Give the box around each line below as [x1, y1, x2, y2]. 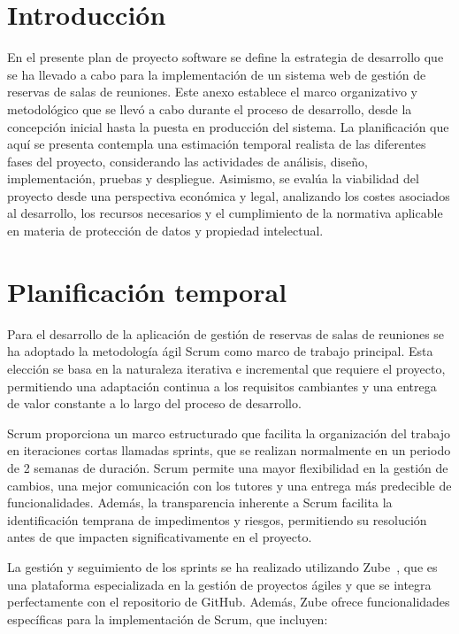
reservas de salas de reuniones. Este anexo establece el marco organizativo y [7, 82, 418, 101]
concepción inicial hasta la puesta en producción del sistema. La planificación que [7, 117, 449, 135]
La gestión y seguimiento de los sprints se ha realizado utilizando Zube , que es [7, 557, 438, 576]
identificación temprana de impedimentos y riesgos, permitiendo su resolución [7, 510, 427, 529]
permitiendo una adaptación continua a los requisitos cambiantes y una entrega [7, 376, 437, 395]
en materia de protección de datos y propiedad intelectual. [7, 221, 324, 240]
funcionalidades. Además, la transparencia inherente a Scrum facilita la [7, 493, 393, 512]
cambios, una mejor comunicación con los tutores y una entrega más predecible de [7, 475, 452, 494]
